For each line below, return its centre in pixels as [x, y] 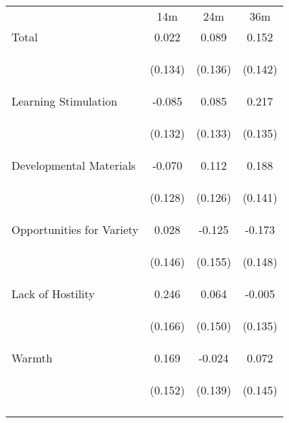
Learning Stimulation [65, 101]
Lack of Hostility [53, 294]
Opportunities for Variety [75, 229]
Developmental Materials [74, 165]
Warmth [32, 358]
